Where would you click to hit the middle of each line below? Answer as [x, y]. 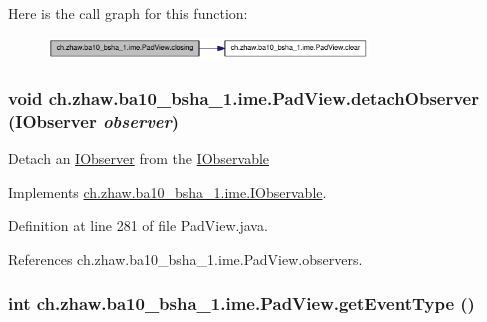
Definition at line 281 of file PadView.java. [138, 225]
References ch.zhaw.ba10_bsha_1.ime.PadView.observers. [185, 258]
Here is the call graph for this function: [128, 13]
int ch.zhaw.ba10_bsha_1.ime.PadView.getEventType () [241, 303]
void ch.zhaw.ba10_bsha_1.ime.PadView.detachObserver [243, 97]
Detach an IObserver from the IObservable [139, 158]
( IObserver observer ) [94, 120]
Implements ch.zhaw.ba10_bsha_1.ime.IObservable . [167, 191]
